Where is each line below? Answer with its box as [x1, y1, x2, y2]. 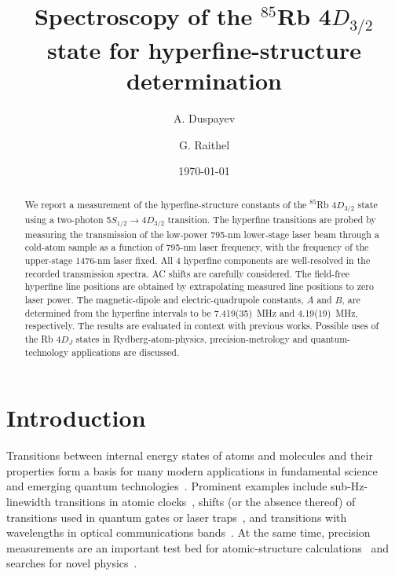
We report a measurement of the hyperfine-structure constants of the [24, 197, 307, 211]
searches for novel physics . [6, 555, 137, 571]
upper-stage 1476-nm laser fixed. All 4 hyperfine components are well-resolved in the [24, 253, 371, 266]
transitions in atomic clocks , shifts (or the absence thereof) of [54, 493, 356, 509]
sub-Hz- [331, 478, 368, 494]
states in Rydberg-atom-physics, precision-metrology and [75, 332, 308, 345]
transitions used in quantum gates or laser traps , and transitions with [6, 508, 347, 525]
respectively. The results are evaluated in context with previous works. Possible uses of [24, 319, 379, 332]
